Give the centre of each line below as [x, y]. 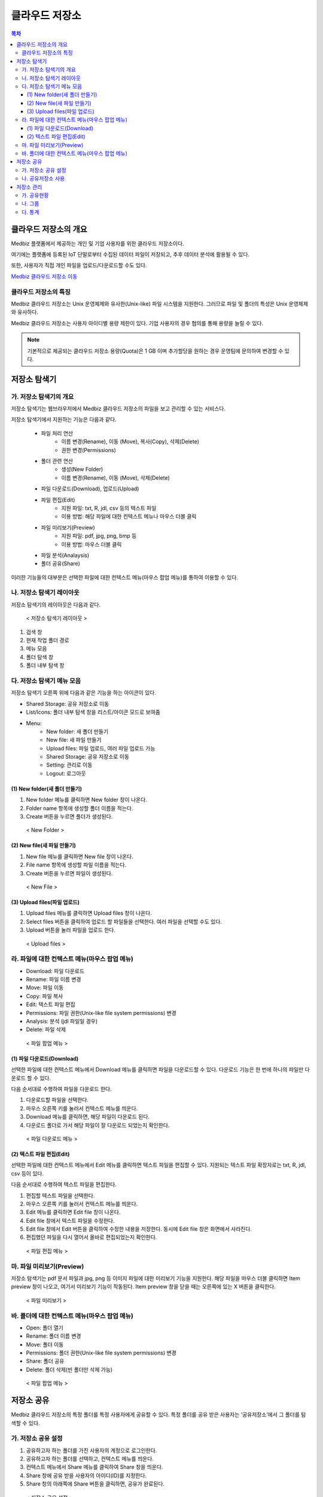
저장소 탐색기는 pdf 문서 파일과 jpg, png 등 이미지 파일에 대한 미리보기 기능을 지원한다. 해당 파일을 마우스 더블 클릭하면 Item [156, 1278]
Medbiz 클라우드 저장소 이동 [44, 276]
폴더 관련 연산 [57, 461]
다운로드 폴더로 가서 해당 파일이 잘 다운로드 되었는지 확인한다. [98, 1125]
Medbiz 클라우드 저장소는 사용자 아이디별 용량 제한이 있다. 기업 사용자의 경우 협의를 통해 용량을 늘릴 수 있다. [137, 323]
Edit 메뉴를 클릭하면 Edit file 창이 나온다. [73, 1212]
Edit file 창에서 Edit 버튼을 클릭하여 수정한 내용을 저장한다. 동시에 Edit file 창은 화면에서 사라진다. [139, 1229]
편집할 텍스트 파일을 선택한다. [60, 1195]
